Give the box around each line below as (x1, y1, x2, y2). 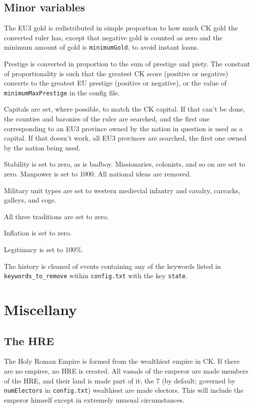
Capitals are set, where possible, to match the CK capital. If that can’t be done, (4, 104, 245, 114)
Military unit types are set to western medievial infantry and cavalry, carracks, (4, 185, 241, 195)
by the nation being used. (4, 142, 81, 152)
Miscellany (4, 299, 77, 320)
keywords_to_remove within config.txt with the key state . (4, 270, 188, 281)
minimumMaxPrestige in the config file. (4, 87, 120, 97)
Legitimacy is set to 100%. (4, 244, 83, 255)
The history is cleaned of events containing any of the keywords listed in (4, 261, 221, 271)
